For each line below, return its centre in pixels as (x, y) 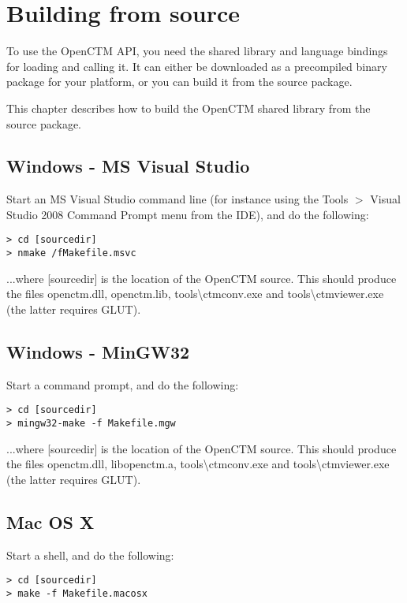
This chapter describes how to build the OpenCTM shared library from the (189, 108)
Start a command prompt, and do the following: (123, 384)
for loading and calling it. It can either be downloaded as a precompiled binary (197, 66)
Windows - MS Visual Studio (128, 166)
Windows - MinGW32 (98, 351)
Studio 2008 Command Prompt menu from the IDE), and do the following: (188, 214)
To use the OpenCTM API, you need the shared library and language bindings (197, 51)
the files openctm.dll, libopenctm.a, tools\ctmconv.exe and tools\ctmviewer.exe (198, 464)
